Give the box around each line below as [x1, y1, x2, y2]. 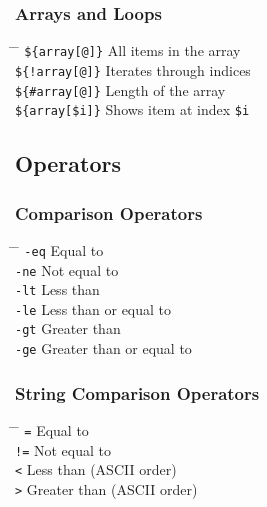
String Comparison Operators [15, 380, 260, 405]
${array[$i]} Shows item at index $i [15, 99, 250, 120]
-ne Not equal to [15, 259, 119, 280]
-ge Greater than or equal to [15, 338, 192, 359]
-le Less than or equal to [15, 298, 172, 319]
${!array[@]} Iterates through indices [15, 59, 251, 80]
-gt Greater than [15, 318, 121, 339]
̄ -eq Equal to [15, 239, 104, 260]
